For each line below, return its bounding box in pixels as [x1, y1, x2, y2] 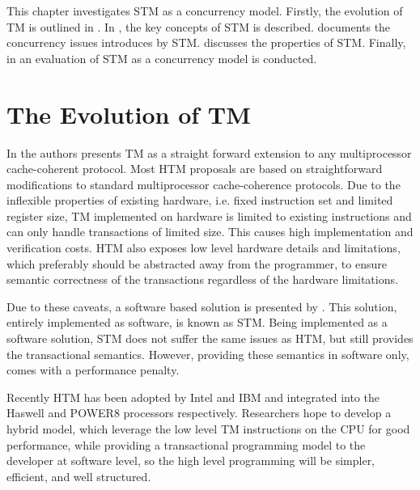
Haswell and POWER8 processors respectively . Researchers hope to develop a [6, 404, 392, 421]
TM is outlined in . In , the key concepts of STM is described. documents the [6, 18, 391, 35]
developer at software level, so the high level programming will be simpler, [6, 452, 375, 469]
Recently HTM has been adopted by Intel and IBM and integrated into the [6, 388, 380, 405]
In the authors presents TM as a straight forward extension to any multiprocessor [6, 144, 412, 161]
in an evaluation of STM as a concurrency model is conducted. [6, 49, 317, 66]
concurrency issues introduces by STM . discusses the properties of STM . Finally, [6, 34, 406, 51]
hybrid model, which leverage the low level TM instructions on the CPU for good [6, 420, 410, 437]
